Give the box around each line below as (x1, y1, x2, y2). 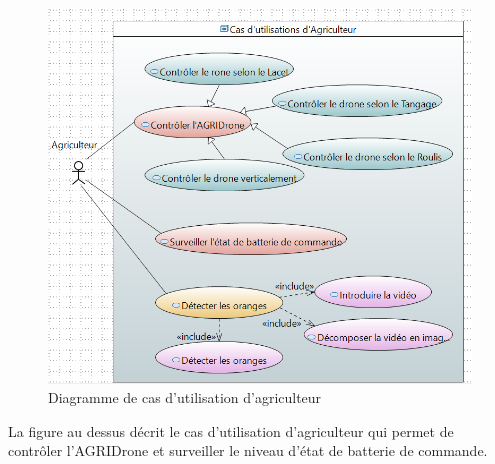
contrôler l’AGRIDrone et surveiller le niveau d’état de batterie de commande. (8, 440, 488, 461)
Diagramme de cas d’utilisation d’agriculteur (48, 387, 322, 408)
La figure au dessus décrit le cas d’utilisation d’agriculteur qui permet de (8, 420, 454, 441)
